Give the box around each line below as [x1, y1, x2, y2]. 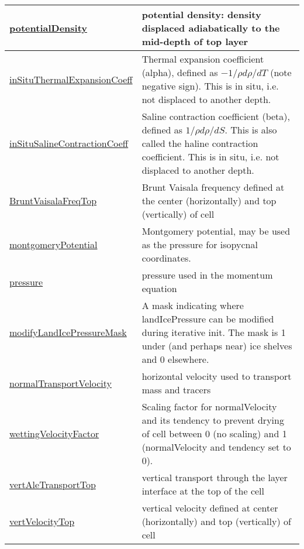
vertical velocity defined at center [141, 501, 278, 514]
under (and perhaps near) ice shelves [141, 339, 292, 352]
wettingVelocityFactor [9, 427, 99, 440]
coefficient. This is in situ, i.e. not [141, 150, 279, 163]
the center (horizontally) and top [141, 194, 277, 207]
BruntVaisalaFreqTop [9, 194, 97, 207]
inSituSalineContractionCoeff [9, 136, 129, 150]
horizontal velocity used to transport [141, 369, 292, 383]
